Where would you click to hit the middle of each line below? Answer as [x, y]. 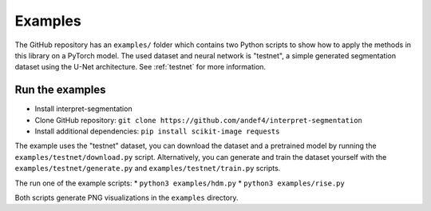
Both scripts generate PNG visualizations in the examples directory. [127, 197]
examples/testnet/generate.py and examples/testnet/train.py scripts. [148, 169]
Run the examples [60, 90]
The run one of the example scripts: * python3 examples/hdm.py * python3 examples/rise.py [180, 183]
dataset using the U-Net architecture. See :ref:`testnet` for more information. [140, 67]
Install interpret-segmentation [83, 109]
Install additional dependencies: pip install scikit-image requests [157, 131]
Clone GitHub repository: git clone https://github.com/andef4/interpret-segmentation [198, 120]
